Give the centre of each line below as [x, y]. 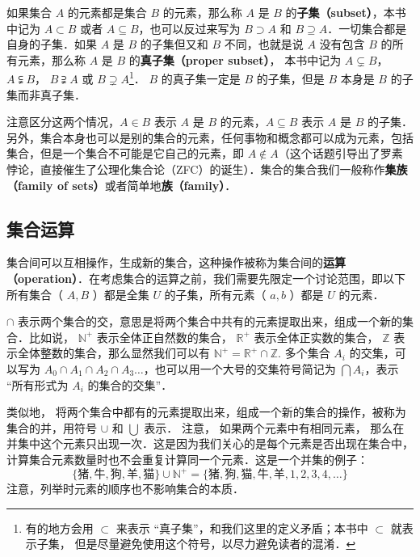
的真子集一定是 [201, 79]
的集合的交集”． [130, 384]
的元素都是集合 [107, 12]
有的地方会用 [59, 527]
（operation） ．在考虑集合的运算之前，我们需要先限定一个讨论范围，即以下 [206, 278]
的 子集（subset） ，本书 [346, 12]
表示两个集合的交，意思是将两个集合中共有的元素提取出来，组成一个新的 [210, 321]
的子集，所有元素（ [215, 294]
